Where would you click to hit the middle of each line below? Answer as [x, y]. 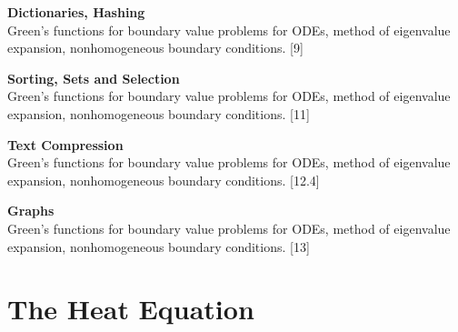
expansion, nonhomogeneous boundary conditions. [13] [159, 246]
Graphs [31, 211]
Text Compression [65, 144]
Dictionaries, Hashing [76, 12]
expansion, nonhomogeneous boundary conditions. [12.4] [164, 180]
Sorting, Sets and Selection [94, 78]
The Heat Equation [131, 309]
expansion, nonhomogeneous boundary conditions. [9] [155, 48]
